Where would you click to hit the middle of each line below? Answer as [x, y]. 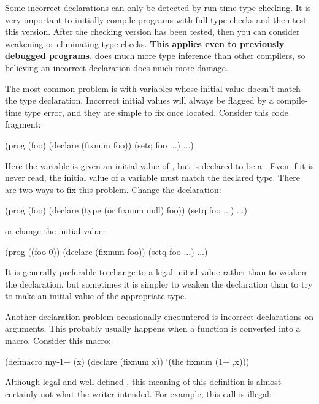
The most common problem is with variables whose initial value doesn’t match [153, 88]
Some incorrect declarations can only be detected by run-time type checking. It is [158, 7]
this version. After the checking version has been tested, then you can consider [152, 32]
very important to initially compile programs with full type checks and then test [156, 19]
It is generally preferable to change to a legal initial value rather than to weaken [156, 272]
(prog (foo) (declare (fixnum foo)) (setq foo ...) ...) [99, 144]
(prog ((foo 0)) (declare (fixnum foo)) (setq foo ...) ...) [106, 251]
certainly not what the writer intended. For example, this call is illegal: [138, 393]
